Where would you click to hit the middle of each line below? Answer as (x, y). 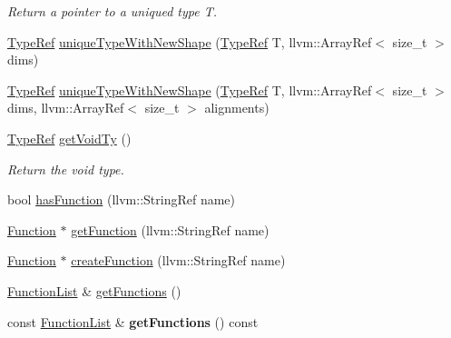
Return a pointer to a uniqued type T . (113, 11)
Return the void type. (66, 169)
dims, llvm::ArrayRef (66, 108)
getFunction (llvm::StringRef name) (170, 229)
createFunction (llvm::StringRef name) (178, 260)
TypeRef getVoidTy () (69, 138)
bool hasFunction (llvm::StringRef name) (122, 199)
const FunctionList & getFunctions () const (133, 321)
